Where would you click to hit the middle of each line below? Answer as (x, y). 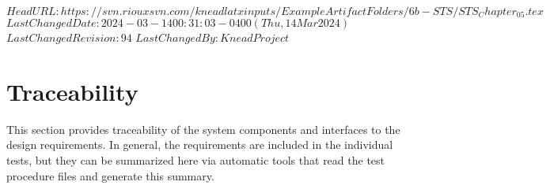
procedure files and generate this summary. (110, 175)
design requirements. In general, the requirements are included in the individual (200, 145)
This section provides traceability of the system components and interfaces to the (203, 129)
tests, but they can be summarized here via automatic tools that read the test (196, 159)
